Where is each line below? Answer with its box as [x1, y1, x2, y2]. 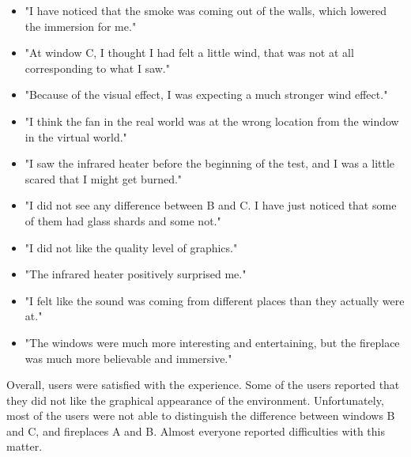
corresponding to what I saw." [25, 59, 170, 76]
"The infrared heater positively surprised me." [25, 266, 247, 282]
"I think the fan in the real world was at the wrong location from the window [25, 112, 399, 129]
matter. [6, 438, 43, 455]
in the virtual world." [25, 128, 127, 145]
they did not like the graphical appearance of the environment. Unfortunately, [6, 391, 384, 408]
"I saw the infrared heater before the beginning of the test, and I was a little [25, 155, 395, 172]
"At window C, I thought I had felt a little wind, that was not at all [25, 44, 354, 61]
